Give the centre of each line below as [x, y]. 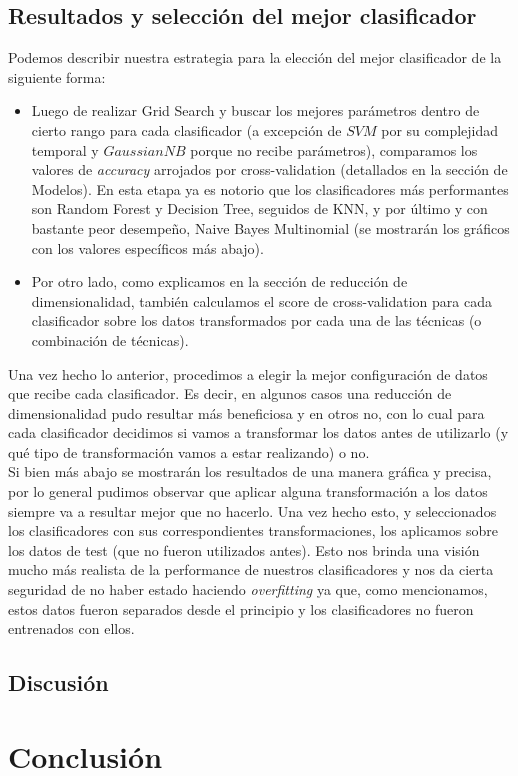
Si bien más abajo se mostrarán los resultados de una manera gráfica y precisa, [250, 471]
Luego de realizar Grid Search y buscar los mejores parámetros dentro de [255, 110]
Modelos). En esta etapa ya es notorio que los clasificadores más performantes [270, 188]
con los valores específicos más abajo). [147, 247]
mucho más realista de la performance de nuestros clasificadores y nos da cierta [251, 569]
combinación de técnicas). [110, 339]
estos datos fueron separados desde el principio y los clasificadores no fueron [241, 608]
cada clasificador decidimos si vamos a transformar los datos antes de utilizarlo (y [258, 432]
